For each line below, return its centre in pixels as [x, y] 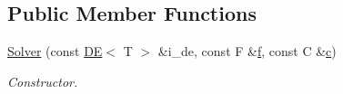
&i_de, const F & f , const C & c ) [247, 51]
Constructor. [43, 81]
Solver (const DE [55, 51]
